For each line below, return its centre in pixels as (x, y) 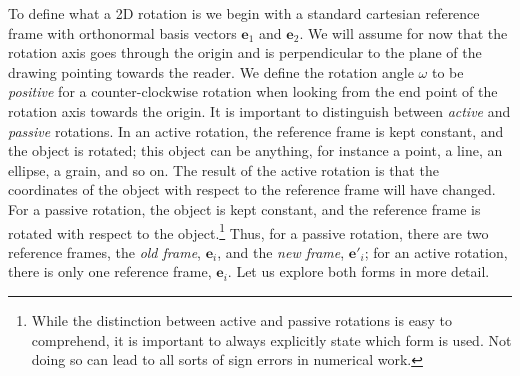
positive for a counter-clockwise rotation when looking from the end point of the (253, 91)
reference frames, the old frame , (104, 251)
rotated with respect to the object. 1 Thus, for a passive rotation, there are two (248, 231)
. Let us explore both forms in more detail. (358, 271)
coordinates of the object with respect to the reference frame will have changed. (252, 189)
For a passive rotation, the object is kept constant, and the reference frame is (244, 208)
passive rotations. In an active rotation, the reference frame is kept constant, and (256, 130)
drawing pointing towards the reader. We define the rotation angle (211, 71)
